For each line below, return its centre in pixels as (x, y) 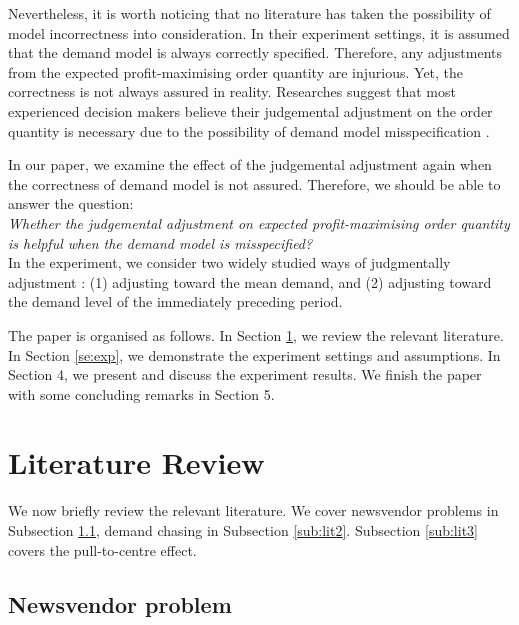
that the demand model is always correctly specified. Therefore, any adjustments (255, 52)
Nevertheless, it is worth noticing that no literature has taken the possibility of (249, 13)
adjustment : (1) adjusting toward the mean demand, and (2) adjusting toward (250, 281)
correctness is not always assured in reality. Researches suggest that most (232, 91)
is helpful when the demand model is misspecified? (160, 242)
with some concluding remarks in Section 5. (141, 393)
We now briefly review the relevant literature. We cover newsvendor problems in (253, 510)
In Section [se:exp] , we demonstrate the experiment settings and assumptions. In (254, 354)
